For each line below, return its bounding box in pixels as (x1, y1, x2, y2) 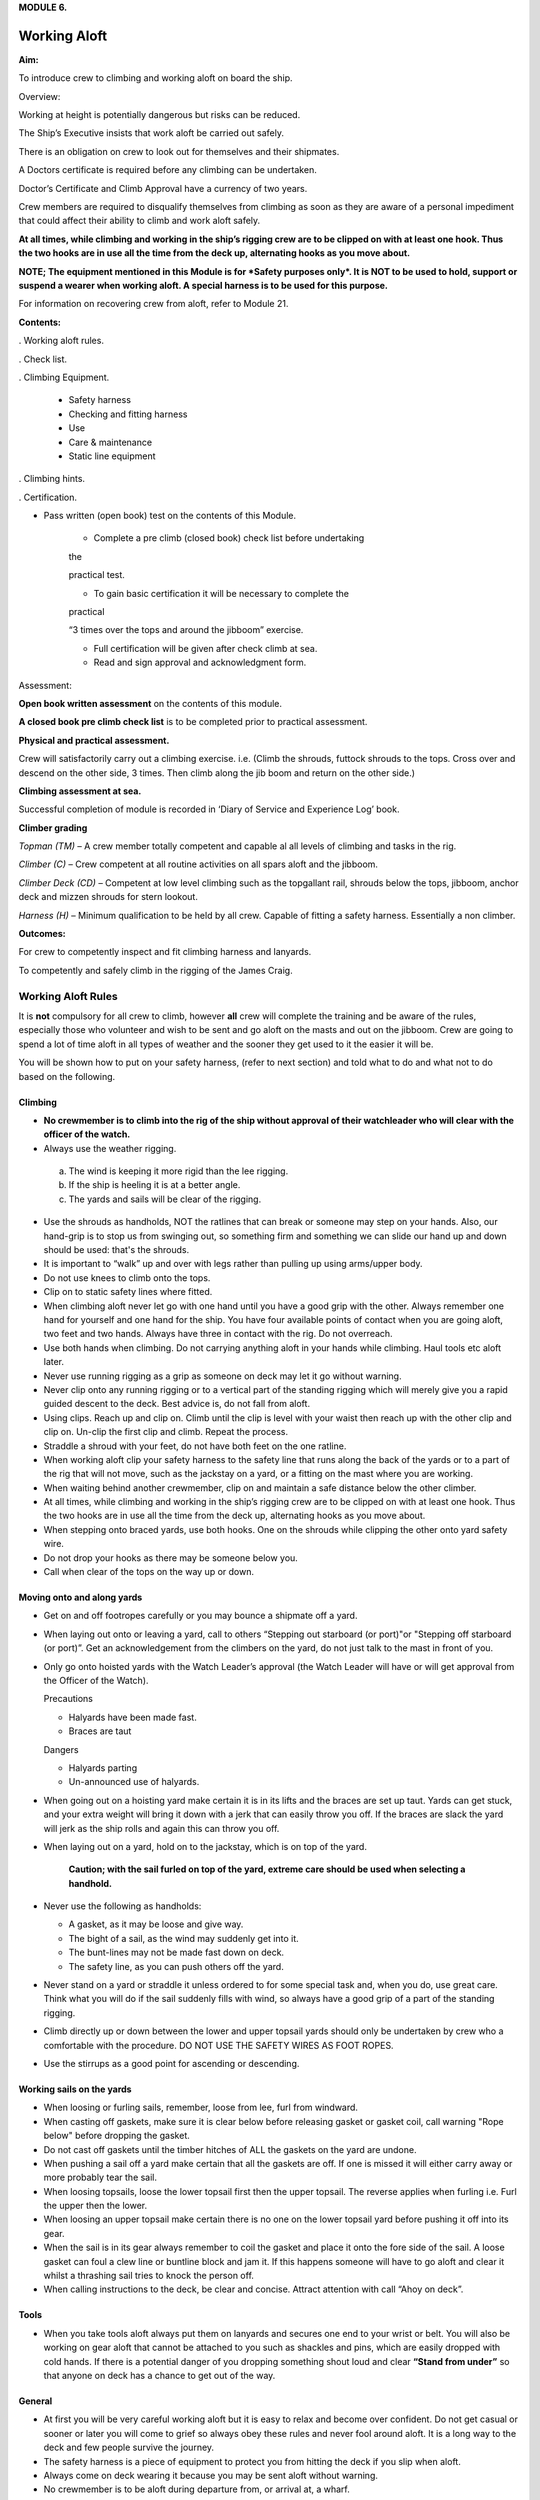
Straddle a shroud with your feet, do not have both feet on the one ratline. (43, 1440, 347, 1452)
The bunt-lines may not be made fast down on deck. (68, 1946, 285, 1959)
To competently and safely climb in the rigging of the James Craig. (18, 964, 294, 976)
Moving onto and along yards (18, 1591, 143, 1604)
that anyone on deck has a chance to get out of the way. (43, 2370, 276, 2381)
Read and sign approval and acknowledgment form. (93, 656, 307, 669)
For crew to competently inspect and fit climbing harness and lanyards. (18, 946, 312, 958)
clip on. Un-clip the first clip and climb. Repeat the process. (43, 1426, 289, 1438)
